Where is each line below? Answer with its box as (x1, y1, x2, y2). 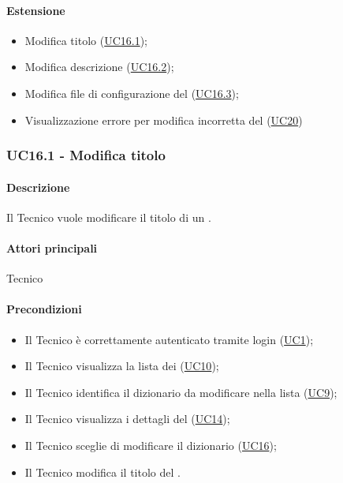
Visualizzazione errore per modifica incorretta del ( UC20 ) (24, 111, 303, 128)
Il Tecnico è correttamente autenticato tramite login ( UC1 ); (24, 331, 314, 347)
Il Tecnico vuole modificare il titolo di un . (6, 208, 211, 225)
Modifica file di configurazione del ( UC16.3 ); (24, 84, 239, 101)
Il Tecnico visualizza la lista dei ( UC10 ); (24, 358, 219, 374)
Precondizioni (6, 301, 82, 317)
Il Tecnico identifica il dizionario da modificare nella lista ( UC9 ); (24, 384, 337, 400)
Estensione (6, 2, 65, 18)
